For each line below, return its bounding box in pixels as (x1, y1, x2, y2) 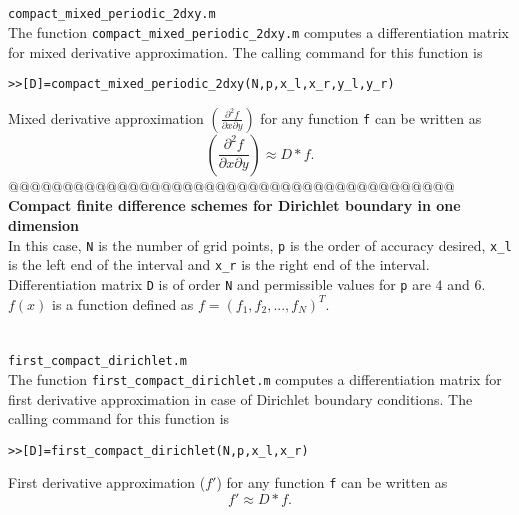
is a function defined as (52, 293, 194, 314)
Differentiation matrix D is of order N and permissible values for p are (8, 273, 431, 294)
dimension (8, 214, 79, 235)
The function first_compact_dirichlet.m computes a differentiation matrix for (8, 368, 502, 389)
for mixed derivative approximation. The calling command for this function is (8, 41, 483, 62)
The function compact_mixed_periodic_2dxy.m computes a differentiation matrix (8, 21, 509, 42)
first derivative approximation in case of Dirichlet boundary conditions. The (8, 388, 473, 409)
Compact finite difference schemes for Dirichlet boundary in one (8, 195, 461, 216)
